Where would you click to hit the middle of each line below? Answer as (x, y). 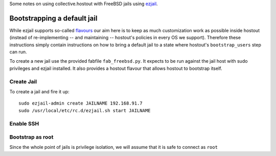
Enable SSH (24, 123)
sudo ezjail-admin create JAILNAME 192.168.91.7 (80, 103)
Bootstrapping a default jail (53, 18)
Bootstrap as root (31, 137)
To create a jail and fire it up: (39, 92)
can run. (18, 52)
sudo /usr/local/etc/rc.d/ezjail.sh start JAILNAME (85, 110)
